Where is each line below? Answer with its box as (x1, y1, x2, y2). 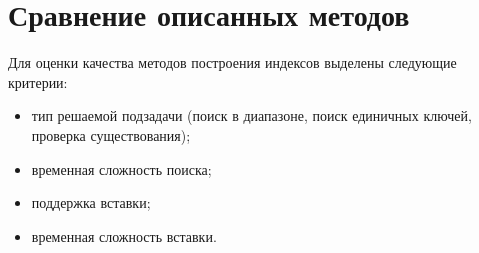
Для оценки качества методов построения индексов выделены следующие (8, 52, 457, 73)
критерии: (8, 71, 68, 92)
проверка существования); (31, 124, 191, 145)
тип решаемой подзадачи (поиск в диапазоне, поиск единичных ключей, (31, 105, 472, 126)
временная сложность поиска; (31, 158, 212, 179)
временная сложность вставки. (31, 225, 217, 246)
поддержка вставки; (31, 192, 151, 213)
